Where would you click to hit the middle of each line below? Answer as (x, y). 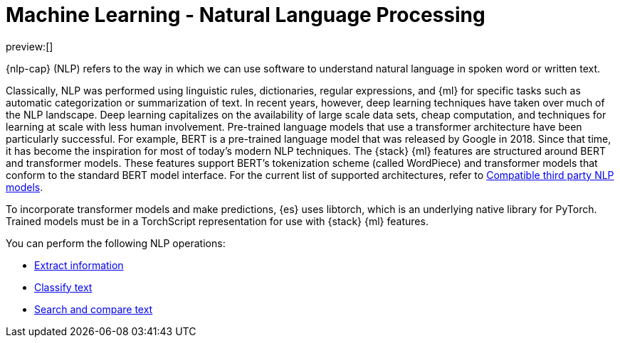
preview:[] (30, 46)
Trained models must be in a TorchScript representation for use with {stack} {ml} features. (217, 221)
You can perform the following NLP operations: (116, 243)
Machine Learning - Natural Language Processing (246, 15)
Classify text (63, 287)
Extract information (79, 265)
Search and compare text (94, 309)
